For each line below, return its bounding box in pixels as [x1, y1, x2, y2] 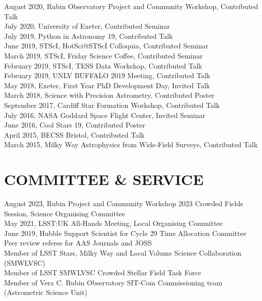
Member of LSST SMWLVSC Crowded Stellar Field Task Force [4, 267, 201, 278]
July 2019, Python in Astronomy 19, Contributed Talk [4, 30, 173, 41]
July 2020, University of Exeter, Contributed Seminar [4, 21, 170, 31]
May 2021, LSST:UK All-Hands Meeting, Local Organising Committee [4, 218, 223, 228]
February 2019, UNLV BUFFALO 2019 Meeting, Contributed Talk [4, 70, 211, 81]
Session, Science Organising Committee [4, 208, 125, 218]
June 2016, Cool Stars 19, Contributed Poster [4, 119, 145, 130]
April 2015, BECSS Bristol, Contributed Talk [4, 129, 145, 140]
